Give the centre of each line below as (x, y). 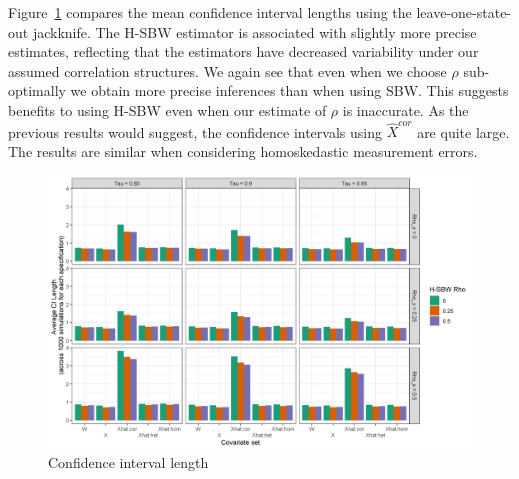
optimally (37, 90)
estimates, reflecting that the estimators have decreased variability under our (243, 51)
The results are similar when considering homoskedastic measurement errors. (243, 150)
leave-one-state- (464, 12)
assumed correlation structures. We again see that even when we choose (227, 70)
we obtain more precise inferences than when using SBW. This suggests (289, 90)
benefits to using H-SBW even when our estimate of (167, 109)
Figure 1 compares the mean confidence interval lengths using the (210, 12)
